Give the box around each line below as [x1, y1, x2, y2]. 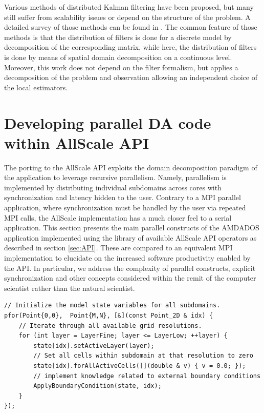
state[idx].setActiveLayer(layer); [33, 342, 155, 349]
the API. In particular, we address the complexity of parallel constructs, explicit [4, 262, 256, 273]
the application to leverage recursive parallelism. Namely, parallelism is [4, 172, 227, 183]
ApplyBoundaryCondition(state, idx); [33, 382, 162, 390]
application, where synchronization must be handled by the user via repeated [4, 202, 246, 213]
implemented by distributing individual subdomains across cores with [4, 182, 222, 192]
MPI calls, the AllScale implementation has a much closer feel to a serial [4, 212, 232, 223]
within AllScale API [4, 132, 149, 153]
